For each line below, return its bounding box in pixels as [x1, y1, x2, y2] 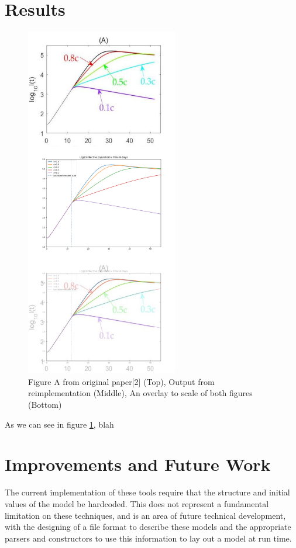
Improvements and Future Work [5, 452, 271, 476]
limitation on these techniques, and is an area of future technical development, [5, 509, 286, 521]
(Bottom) [28, 398, 62, 411]
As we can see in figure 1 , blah [5, 418, 114, 430]
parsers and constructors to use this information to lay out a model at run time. [5, 532, 292, 544]
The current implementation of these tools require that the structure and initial [5, 486, 290, 498]
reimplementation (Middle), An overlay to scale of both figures [28, 387, 253, 399]
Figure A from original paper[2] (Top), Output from [28, 375, 215, 387]
